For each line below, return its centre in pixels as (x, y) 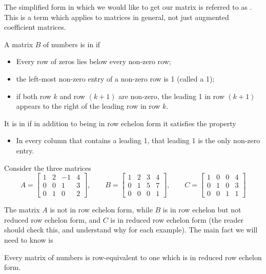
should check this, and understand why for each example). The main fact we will (131, 230)
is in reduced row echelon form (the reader (177, 219)
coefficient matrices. (35, 27)
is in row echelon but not (202, 210)
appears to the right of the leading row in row (88, 106)
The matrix (22, 210)
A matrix (19, 44)
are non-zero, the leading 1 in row (171, 96)
